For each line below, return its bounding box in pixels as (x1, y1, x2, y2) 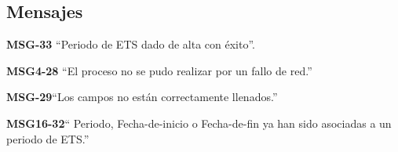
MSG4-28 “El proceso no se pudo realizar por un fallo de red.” (6, 62, 312, 78)
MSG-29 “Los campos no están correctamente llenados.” (6, 89, 278, 105)
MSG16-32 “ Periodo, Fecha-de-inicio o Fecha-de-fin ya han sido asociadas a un (6, 114, 392, 131)
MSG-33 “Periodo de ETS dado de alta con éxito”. (6, 36, 256, 52)
